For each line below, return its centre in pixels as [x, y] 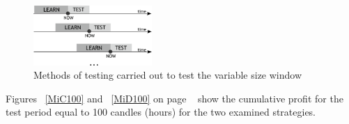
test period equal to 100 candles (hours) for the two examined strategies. [161, 112]
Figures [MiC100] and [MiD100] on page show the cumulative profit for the [174, 98]
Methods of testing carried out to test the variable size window [168, 75]
